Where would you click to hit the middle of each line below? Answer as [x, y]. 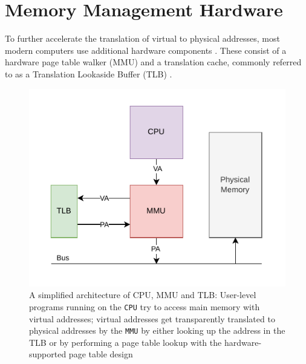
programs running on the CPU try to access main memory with [145, 306]
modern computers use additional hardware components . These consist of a [146, 50]
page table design [101, 354]
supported [48, 354]
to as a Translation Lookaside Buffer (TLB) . [89, 73]
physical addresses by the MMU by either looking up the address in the [157, 330]
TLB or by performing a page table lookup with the [125, 342]
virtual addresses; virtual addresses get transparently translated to [152, 318]
